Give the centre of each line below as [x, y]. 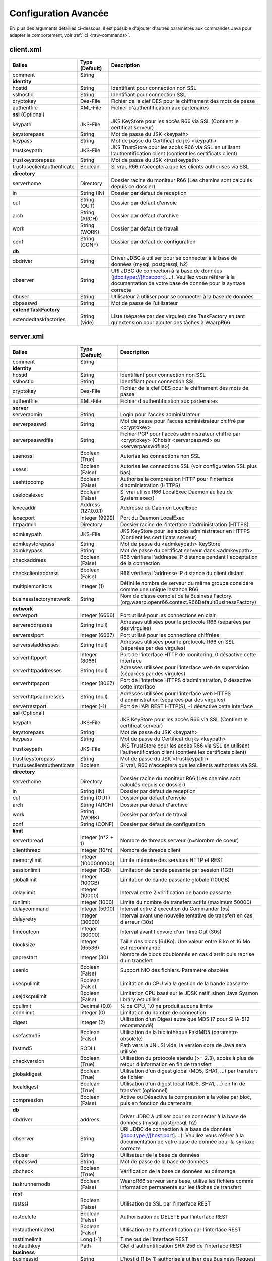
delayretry [25, 919]
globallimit [25, 880]
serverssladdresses [36, 645]
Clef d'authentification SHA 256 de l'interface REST [181, 1246]
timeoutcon [26, 932]
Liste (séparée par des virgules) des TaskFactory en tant [178, 316]
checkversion [28, 1061]
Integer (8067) [97, 683]
